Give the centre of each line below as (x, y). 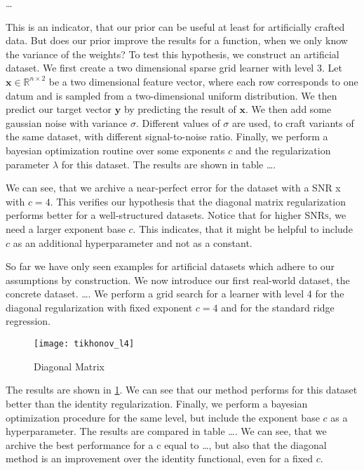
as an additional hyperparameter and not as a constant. (133, 242)
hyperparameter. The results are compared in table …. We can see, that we (166, 431)
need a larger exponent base (66, 228)
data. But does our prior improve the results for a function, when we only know (177, 40)
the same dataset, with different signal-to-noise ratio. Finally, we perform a (167, 136)
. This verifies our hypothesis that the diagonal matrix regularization (198, 201)
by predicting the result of (180, 109)
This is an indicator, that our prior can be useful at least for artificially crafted (175, 26)
